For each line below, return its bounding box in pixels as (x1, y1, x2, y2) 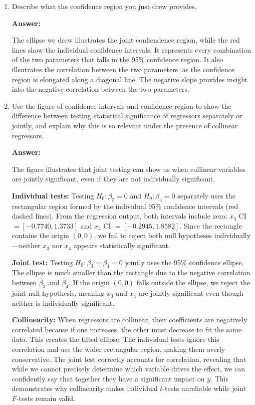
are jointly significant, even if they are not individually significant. (12, 173, 215, 184)
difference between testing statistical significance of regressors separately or (12, 110, 242, 121)
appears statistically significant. (73, 240, 170, 251)
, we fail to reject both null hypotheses (94, 230, 212, 241)
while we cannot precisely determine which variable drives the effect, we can (12, 363, 245, 374)
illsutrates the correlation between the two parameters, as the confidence (12, 64, 234, 74)
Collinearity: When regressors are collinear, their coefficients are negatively (12, 314, 247, 325)
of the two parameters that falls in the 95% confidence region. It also (12, 54, 223, 65)
